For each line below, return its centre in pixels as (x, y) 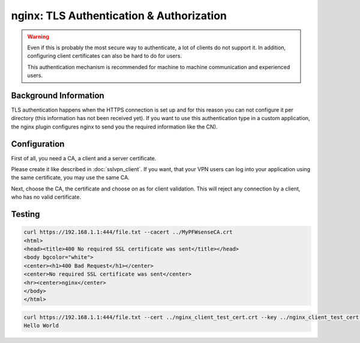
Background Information (58, 95)
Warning (38, 37)
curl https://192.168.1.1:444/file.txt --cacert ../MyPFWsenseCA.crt (128, 232)
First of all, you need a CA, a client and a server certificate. (84, 158)
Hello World (41, 326)
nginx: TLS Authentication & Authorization (119, 16)
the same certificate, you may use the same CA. (70, 178)
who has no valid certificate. (46, 197)
